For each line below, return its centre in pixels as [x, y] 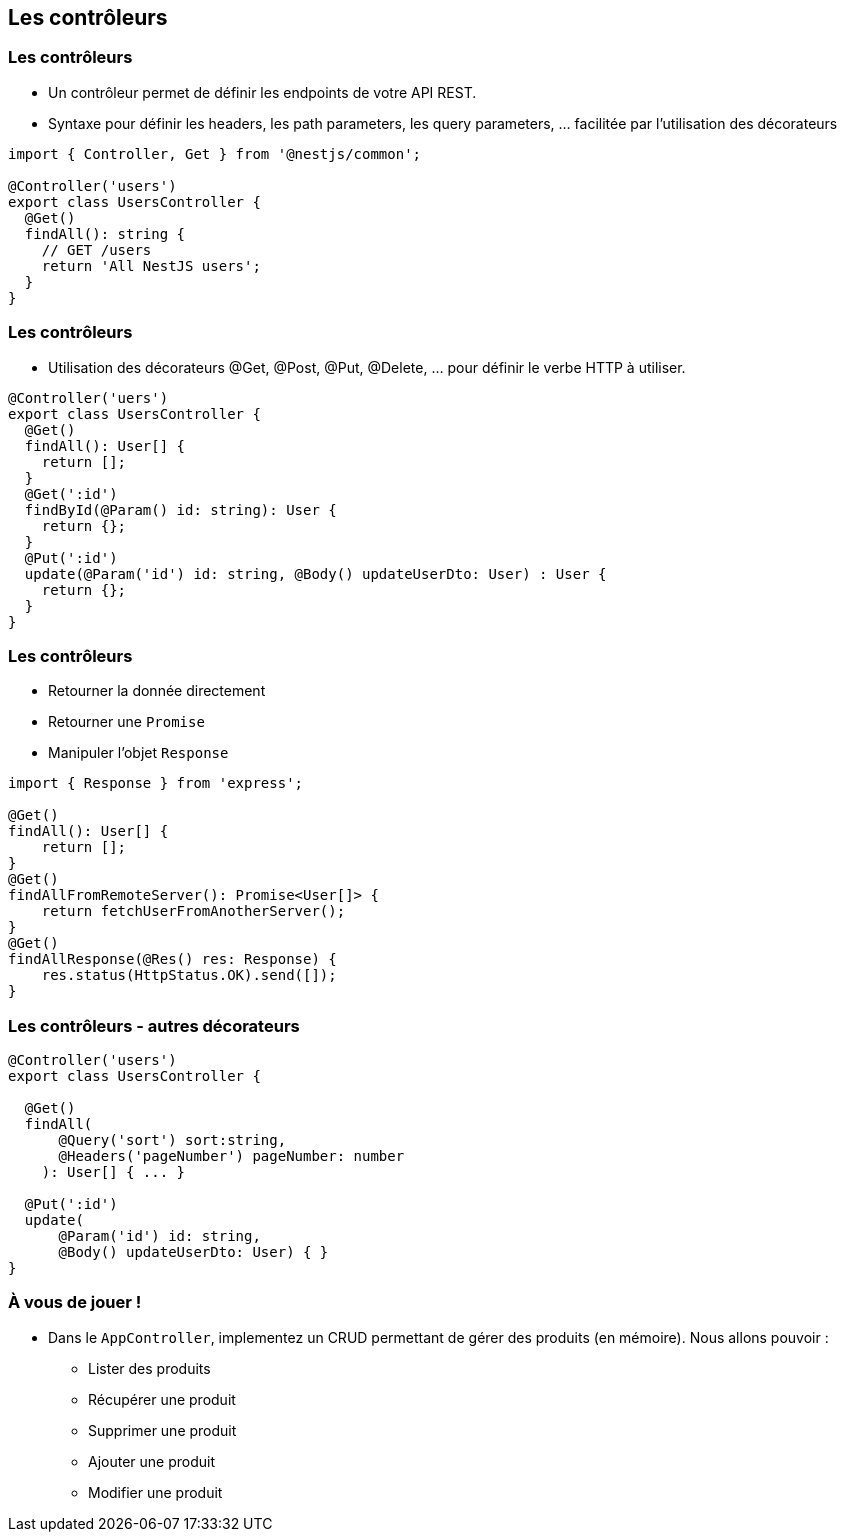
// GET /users [96, 249]
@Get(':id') [71, 493]
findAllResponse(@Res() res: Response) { [172, 959]
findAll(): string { [105, 233]
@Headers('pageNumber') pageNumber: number [231, 1156]
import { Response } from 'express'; [156, 783]
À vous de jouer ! [75, 1302]
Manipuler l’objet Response [138, 753]
